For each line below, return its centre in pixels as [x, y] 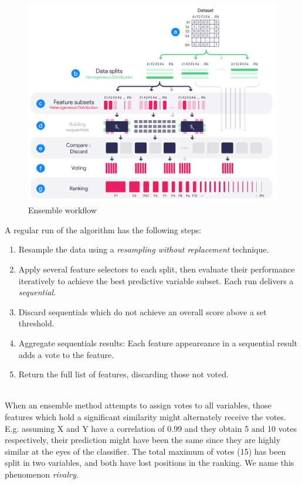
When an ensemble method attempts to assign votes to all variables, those [138, 405]
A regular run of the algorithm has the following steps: [103, 229]
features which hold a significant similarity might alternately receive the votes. [145, 416]
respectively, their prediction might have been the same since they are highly [143, 440]
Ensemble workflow [62, 210]
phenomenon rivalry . [42, 474]
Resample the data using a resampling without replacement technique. [144, 249]
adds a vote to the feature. [66, 354]
